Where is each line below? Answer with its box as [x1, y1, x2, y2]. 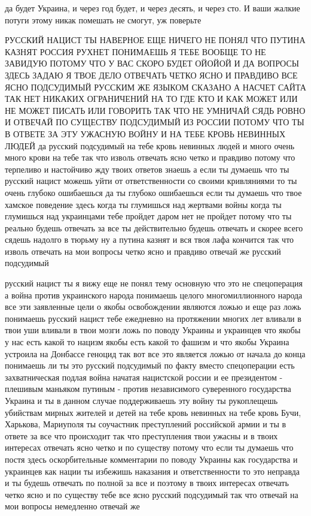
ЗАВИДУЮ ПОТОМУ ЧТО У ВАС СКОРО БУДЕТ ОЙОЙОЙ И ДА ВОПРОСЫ [5, 57, 299, 70]
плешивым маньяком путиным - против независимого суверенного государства [5, 382, 291, 395]
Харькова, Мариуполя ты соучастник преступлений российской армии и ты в [5, 418, 286, 430]
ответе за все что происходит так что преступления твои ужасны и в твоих [5, 429, 278, 442]
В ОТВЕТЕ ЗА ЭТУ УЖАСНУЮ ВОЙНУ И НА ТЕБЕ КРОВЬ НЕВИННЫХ [5, 127, 286, 140]
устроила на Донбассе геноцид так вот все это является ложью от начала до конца [5, 347, 306, 360]
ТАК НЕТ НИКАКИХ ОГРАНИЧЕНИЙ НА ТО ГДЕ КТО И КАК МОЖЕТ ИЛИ [5, 92, 298, 105]
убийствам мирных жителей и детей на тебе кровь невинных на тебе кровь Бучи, [5, 406, 301, 418]
